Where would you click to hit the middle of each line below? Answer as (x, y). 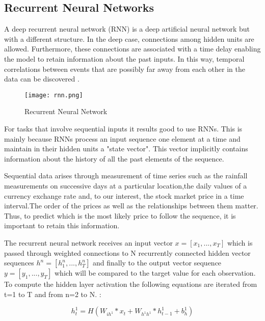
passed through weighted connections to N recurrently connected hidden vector (127, 252)
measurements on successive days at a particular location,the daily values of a (126, 185)
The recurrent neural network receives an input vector (88, 242)
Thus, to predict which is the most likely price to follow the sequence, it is (120, 215)
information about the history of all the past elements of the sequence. (114, 158)
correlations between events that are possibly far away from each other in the (125, 69)
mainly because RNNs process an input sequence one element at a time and (122, 138)
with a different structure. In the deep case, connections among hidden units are (129, 38)
